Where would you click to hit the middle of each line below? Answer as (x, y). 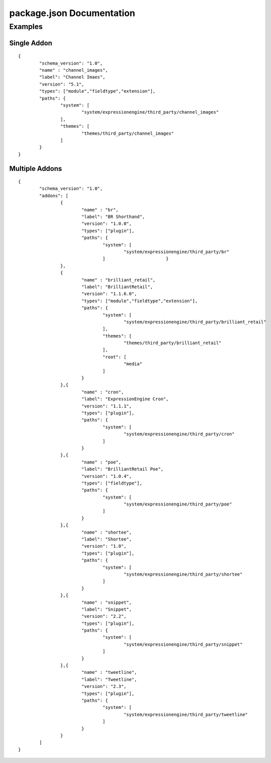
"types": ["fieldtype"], (112, 483)
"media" (133, 364)
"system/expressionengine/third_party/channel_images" (150, 112)
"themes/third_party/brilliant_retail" (173, 343)
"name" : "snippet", (107, 602)
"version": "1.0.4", (107, 476)
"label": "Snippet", (107, 609)
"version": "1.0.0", (107, 224)
